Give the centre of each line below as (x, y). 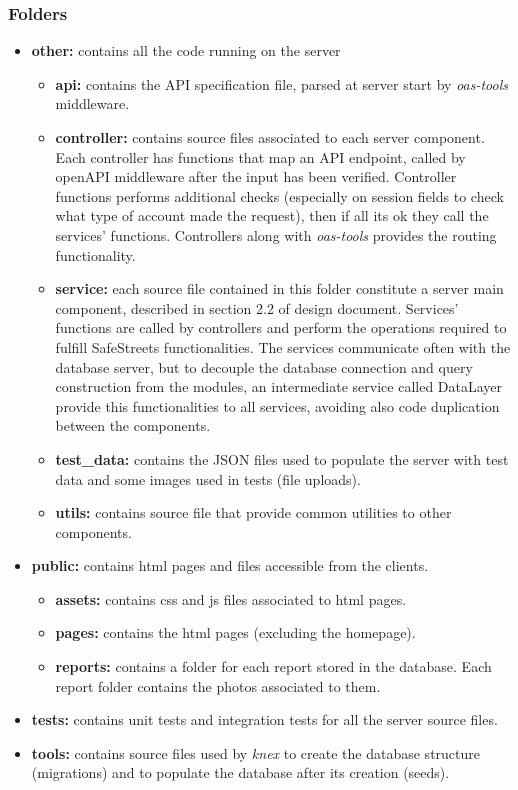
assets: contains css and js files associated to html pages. (231, 598)
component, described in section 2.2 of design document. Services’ (257, 307)
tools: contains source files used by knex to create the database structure (256, 752)
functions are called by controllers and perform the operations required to (281, 327)
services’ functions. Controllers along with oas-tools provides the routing (276, 234)
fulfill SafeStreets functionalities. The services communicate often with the (283, 346)
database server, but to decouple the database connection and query (264, 366)
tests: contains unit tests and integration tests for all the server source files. (264, 719)
